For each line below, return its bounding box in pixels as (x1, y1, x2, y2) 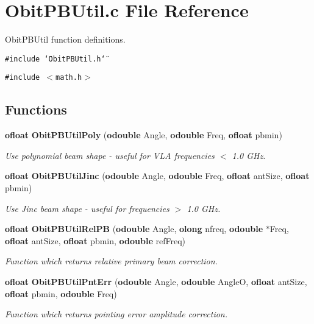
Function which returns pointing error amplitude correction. (5, 308, 228, 320)
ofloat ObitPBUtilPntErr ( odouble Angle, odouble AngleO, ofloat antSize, (5, 275, 307, 287)
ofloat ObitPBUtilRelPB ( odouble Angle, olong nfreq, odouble (5, 222, 263, 235)
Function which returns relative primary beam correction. (5, 255, 218, 267)
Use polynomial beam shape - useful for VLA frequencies (5, 149, 215, 161)
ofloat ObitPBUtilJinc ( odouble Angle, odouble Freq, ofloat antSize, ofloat (5, 169, 310, 182)
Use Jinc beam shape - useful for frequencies (5, 202, 169, 214)
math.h (55, 73, 82, 82)
